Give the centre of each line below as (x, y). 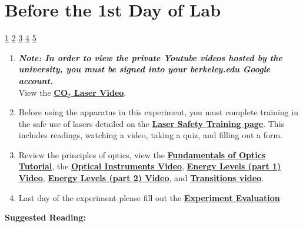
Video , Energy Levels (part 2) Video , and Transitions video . (141, 178)
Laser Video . (100, 92)
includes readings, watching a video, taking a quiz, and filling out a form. (151, 135)
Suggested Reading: (45, 217)
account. (36, 80)
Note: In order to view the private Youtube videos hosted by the (150, 57)
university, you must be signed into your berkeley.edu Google (144, 69)
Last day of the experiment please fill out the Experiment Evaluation (149, 197)
